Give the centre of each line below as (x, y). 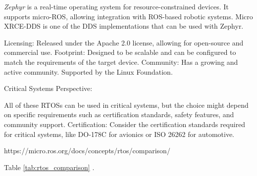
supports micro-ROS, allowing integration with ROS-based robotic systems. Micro (128, 16)
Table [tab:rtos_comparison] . (49, 167)
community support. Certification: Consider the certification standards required (125, 124)
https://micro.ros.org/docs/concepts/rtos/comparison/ (87, 151)
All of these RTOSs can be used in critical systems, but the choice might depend (126, 105)
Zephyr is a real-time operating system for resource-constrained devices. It (116, 6)
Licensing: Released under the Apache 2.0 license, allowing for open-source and (124, 42)
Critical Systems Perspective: (48, 88)
